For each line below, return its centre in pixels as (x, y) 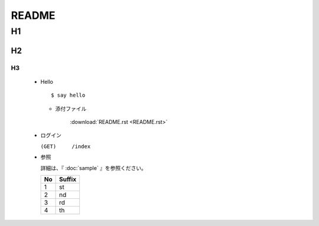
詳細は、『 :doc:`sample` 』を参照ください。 (94, 168)
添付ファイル (71, 109)
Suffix (68, 179)
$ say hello (68, 95)
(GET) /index (66, 146)
